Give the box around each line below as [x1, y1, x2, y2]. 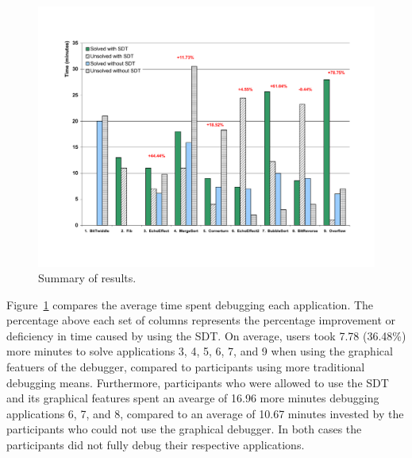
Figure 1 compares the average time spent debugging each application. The [6, 296, 374, 312]
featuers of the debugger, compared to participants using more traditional [6, 359, 365, 375]
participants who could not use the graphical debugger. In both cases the [6, 421, 362, 437]
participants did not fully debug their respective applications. [6, 437, 305, 453]
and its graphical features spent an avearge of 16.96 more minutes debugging [6, 390, 379, 406]
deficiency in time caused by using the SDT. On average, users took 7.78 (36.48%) [6, 327, 406, 343]
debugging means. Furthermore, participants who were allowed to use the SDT [6, 374, 389, 390]
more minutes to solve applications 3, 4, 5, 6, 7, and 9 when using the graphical [6, 343, 393, 359]
